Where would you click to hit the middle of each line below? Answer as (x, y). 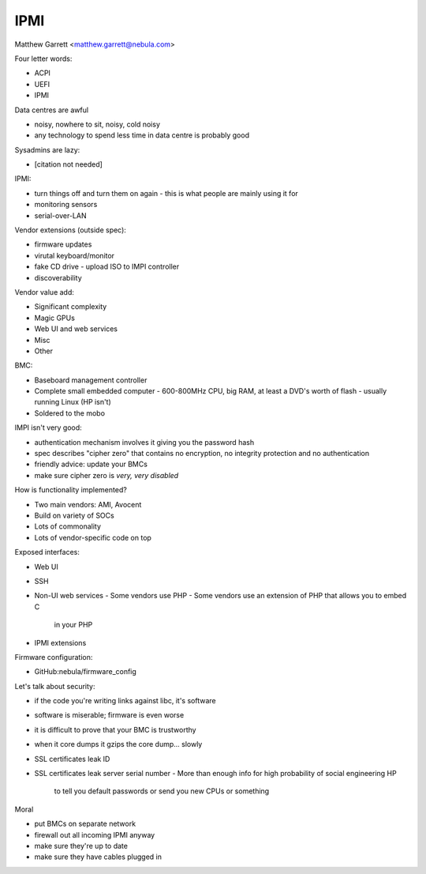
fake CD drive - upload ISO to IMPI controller (107, 267)
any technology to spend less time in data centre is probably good (142, 135)
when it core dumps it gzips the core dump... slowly (118, 744)
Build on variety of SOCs (74, 515)
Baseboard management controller (91, 380)
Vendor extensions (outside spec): (70, 230)
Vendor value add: (45, 292)
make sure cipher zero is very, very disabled (106, 475)
